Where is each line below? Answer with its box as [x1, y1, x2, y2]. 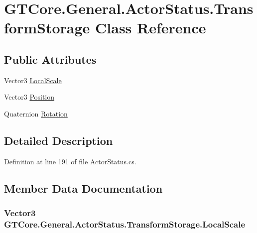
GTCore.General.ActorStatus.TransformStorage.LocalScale [4, 218, 246, 230]
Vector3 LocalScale [4, 75, 62, 85]
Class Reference [95, 17, 206, 38]
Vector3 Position [4, 92, 55, 102]
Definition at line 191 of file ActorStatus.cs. [4, 156, 136, 166]
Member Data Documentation [4, 180, 163, 196]
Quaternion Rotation [4, 108, 68, 118]
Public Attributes [4, 51, 97, 67]
